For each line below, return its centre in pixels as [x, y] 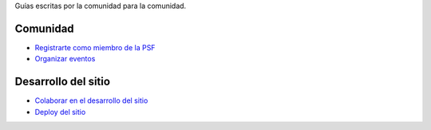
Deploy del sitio [60, 112]
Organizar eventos [65, 59]
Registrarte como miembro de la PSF [95, 47]
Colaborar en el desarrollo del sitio [91, 100]
